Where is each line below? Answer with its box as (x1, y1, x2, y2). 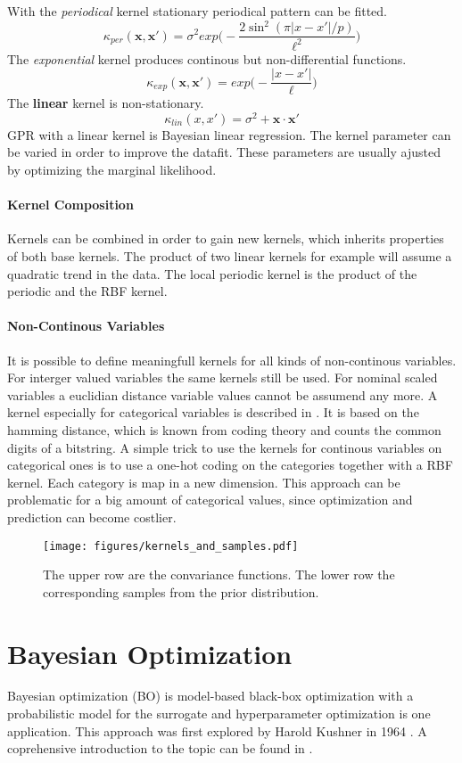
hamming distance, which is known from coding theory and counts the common (7, 420, 441, 439)
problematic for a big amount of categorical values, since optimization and (7, 490, 413, 509)
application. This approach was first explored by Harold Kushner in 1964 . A (7, 721, 427, 740)
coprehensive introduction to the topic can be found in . (7, 739, 313, 758)
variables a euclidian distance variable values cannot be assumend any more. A (7, 385, 438, 404)
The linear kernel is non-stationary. (7, 94, 204, 112)
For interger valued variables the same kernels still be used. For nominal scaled (7, 368, 438, 387)
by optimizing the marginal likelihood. (7, 160, 217, 179)
